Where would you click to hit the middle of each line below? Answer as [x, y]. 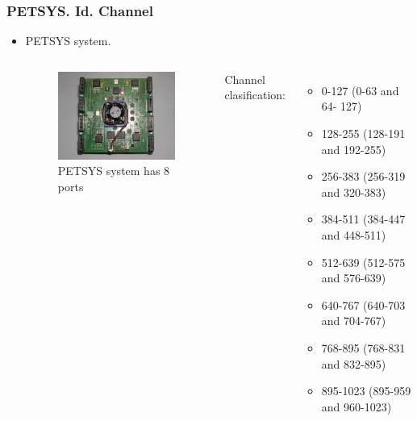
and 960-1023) [357, 406]
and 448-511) [354, 234]
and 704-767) [354, 321]
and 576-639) [354, 278]
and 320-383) [354, 192]
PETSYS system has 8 [114, 171]
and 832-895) [354, 363]
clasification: [255, 95]
